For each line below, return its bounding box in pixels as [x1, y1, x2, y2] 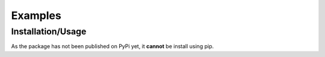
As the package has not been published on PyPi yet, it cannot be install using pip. [11, 43, 214, 50]
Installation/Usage [11, 26, 87, 37]
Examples [11, 9, 61, 22]
